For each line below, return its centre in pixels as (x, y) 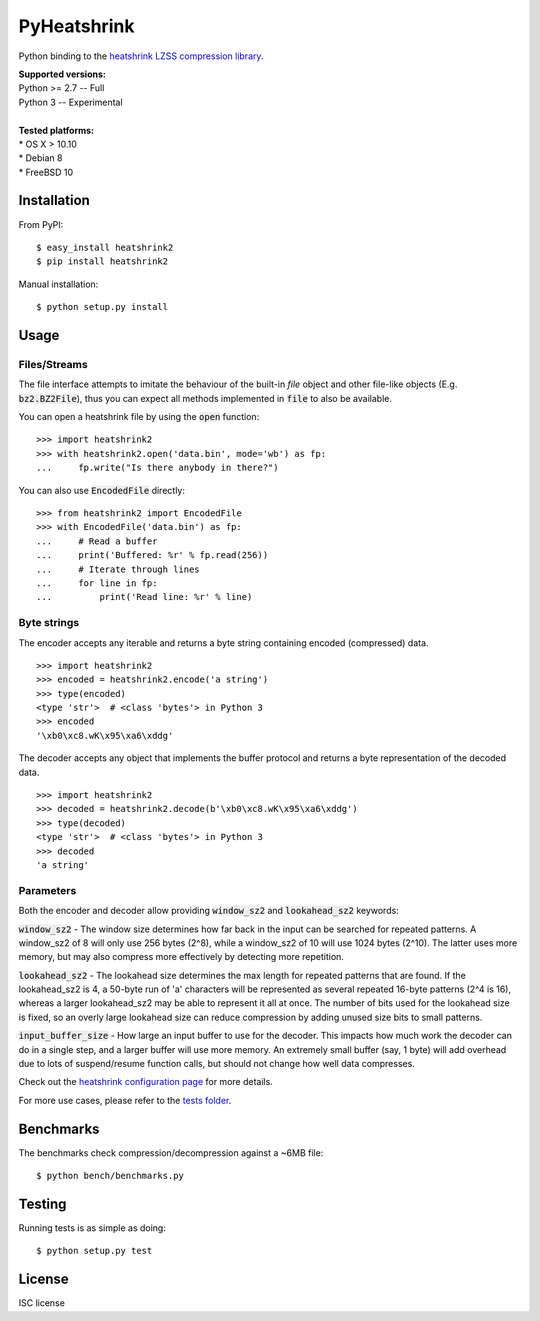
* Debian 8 (40, 158)
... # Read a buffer (97, 541)
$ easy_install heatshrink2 (105, 247)
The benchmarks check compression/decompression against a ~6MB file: (171, 1152)
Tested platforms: (56, 130)
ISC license (41, 1303)
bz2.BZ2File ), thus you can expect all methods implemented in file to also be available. (205, 398)
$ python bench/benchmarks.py (110, 1176)
